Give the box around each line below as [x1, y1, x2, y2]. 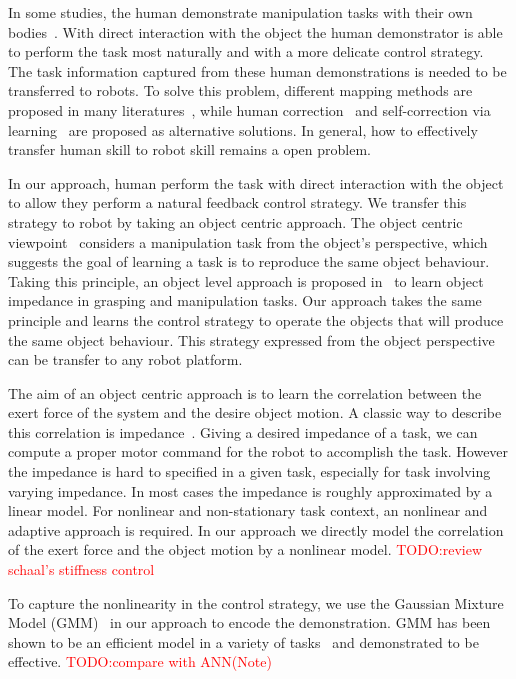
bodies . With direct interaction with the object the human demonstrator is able [8, 21, 503, 42]
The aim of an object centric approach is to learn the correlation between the [8, 382, 482, 403]
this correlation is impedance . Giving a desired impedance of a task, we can [8, 421, 478, 442]
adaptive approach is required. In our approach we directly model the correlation [8, 519, 504, 540]
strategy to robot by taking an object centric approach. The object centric [8, 211, 463, 232]
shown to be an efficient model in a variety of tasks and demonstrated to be [8, 631, 479, 652]
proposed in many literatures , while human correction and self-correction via [8, 99, 491, 120]
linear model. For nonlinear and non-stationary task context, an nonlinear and [8, 500, 488, 521]
